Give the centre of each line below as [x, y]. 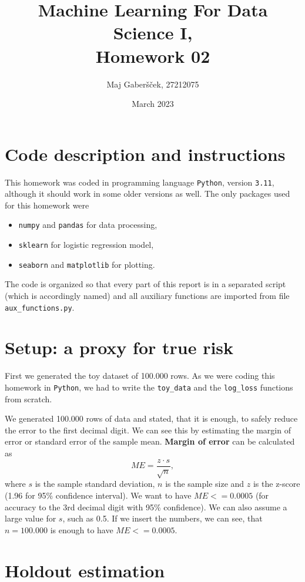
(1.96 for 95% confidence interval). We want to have [98, 495]
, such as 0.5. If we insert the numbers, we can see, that [162, 518]
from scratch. [29, 398]
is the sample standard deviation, [95, 484]
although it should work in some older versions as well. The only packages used [148, 194]
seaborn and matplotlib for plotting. [87, 264]
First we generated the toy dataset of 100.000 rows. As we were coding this [140, 376]
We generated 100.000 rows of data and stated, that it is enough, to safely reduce [151, 418]
